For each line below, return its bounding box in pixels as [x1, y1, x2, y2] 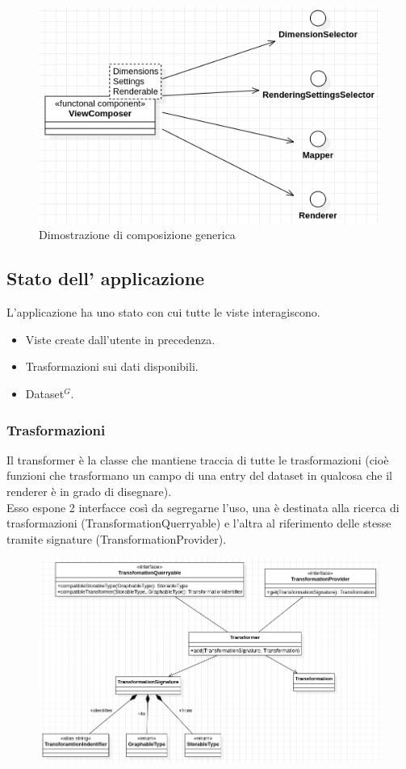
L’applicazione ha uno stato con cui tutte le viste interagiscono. [6, 304, 320, 321]
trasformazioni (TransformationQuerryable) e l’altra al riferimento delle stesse [6, 515, 391, 532]
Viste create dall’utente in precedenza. [25, 330, 216, 347]
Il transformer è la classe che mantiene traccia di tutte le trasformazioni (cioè [6, 451, 389, 468]
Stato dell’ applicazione [6, 266, 205, 291]
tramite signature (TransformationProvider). [6, 530, 227, 547]
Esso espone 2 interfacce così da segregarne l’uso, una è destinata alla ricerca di [6, 498, 400, 515]
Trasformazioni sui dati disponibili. [25, 358, 199, 375]
